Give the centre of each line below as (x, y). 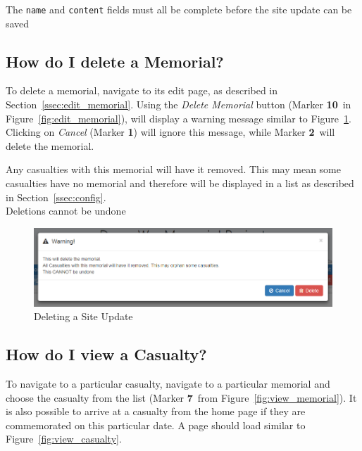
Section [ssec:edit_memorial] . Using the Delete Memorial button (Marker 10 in (179, 104)
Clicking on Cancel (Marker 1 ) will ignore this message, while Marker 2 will (170, 132)
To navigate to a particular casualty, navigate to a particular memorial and (168, 384)
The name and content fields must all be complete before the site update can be (179, 9)
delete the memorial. (50, 145)
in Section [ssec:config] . (56, 197)
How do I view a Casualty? (106, 354)
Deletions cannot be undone (66, 211)
